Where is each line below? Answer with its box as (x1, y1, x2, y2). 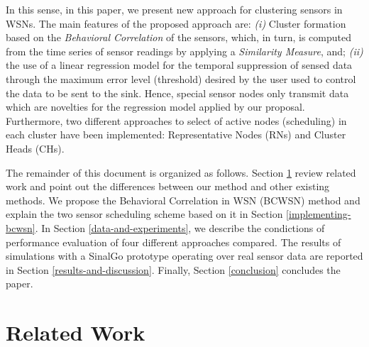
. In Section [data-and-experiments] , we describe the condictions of (35, 220, 325, 235)
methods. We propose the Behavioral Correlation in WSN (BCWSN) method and (6, 192, 360, 207)
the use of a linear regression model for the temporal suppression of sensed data (6, 57, 353, 72)
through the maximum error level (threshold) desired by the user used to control (6, 71, 356, 86)
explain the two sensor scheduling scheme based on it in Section (6, 206, 283, 221)
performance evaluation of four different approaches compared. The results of (6, 234, 341, 249)
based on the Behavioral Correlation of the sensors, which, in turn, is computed (6, 30, 352, 45)
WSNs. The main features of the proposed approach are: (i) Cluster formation (6, 16, 346, 31)
